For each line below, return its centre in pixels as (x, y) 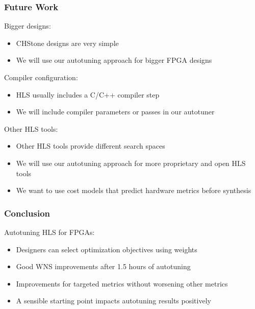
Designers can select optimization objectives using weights (107, 249)
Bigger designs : (28, 26)
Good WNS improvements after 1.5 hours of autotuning (103, 266)
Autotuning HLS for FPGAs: (49, 232)
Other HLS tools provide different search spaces (91, 146)
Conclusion (27, 213)
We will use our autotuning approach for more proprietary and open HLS (131, 163)
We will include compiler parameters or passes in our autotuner (115, 112)
